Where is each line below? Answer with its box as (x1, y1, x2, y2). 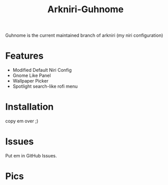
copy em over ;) (5, 118, 39, 124)
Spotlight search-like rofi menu (12, 83, 78, 90)
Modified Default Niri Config (12, 67, 72, 73)
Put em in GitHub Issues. (5, 153, 57, 158)
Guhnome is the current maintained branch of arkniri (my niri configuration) (5, 32, 163, 39)
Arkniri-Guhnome (47, 4, 124, 15)
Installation (5, 101, 54, 113)
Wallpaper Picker (12, 78, 49, 84)
